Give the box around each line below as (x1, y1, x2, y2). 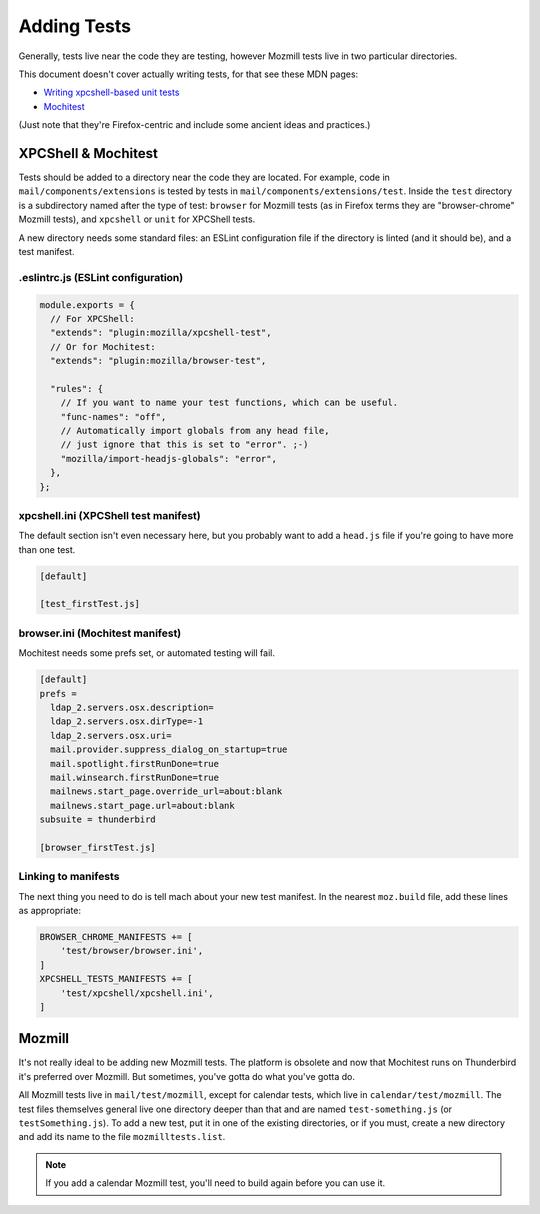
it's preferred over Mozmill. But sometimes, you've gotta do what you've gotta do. (18, 1070, 355, 1082)
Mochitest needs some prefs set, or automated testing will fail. (18, 647, 275, 659)
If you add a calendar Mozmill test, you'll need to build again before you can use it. (45, 1177, 386, 1189)
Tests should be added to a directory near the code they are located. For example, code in (18, 171, 390, 184)
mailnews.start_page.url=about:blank (50, 800, 235, 811)
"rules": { (50, 383, 104, 394)
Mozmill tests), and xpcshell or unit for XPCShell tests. (18, 213, 256, 225)
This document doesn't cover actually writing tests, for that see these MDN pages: (18, 68, 359, 80)
